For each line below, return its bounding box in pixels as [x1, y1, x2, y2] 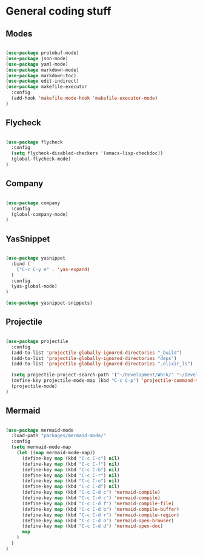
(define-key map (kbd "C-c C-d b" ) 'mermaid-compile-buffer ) [21, 506, 180, 512]
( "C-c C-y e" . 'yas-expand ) [16, 266, 90, 272]
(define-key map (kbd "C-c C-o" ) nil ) [21, 478, 120, 484]
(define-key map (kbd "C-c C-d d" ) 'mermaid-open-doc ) [21, 523, 164, 530]
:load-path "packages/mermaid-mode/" [11, 433, 107, 439]
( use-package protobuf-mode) [5, 50, 79, 56]
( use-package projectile [5, 338, 68, 344]
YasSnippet [5, 234, 50, 244]
